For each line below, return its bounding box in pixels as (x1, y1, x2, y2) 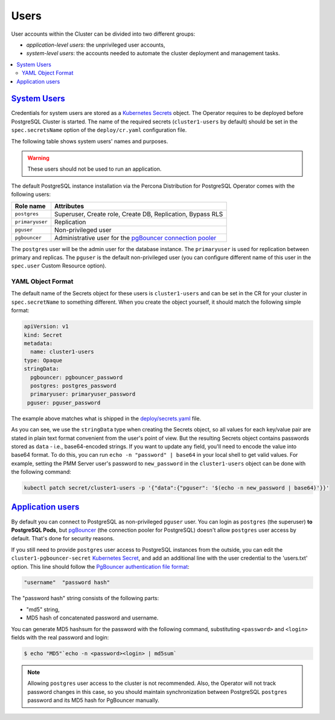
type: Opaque (24, 357, 63, 364)
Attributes (54, 201, 85, 210)
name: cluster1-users (30, 349, 95, 355)
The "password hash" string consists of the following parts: (11, 595, 159, 602)
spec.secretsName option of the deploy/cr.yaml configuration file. (11, 126, 187, 134)
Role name (14, 201, 46, 210)
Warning (27, 154, 49, 162)
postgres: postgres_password (30, 382, 117, 389)
